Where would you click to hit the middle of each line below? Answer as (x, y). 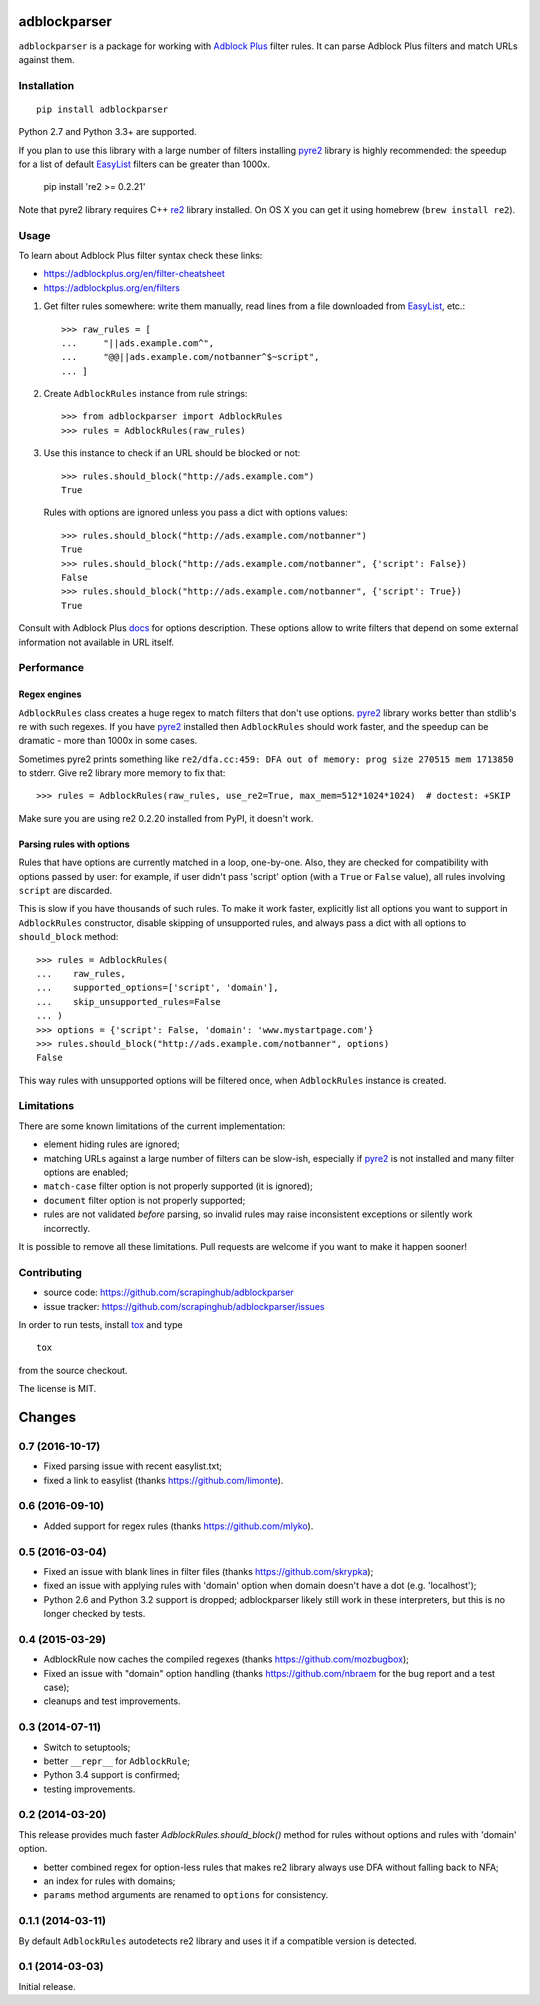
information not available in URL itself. (96, 642)
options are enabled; (86, 1172)
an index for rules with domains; (109, 1881)
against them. (46, 59)
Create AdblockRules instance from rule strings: (145, 394)
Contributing (50, 1272)
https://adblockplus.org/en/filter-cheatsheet (134, 274)
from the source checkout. (73, 1370)
